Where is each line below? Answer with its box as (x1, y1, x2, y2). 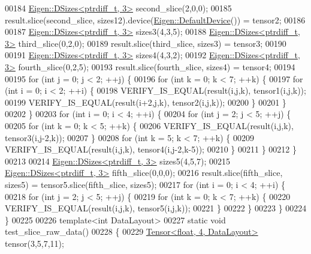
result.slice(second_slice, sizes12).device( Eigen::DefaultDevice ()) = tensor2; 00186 (5, 13, 306, 26)
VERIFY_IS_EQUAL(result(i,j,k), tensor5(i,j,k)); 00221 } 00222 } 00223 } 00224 (5, 202, 307, 214)
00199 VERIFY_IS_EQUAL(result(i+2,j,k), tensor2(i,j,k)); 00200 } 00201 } (5, 95, 286, 108)
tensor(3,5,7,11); (5, 237, 64, 249)
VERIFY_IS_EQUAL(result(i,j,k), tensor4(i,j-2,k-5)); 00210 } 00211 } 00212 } (5, 143, 297, 156)
